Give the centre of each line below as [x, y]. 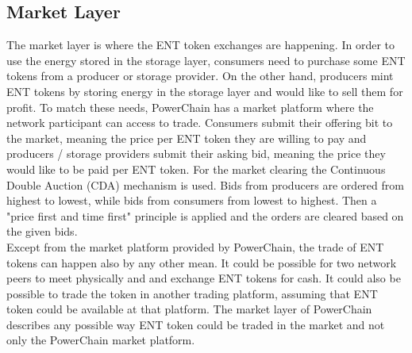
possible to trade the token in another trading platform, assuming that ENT [192, 293]
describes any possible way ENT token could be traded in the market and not [196, 324]
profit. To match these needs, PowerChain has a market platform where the [190, 107]
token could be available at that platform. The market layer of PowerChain [189, 309]
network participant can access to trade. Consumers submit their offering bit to [200, 123]
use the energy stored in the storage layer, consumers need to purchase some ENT [206, 60]
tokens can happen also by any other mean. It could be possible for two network [202, 262]
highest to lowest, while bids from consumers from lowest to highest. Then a [192, 200]
